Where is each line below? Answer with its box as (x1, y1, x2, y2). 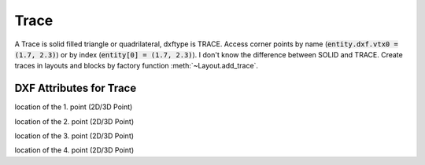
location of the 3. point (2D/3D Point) (14, 131, 134, 141)
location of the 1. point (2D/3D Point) (14, 102, 133, 112)
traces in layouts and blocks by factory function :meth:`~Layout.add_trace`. (14, 61, 259, 71)
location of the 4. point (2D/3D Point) (14, 145, 135, 155)
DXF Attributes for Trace (14, 82, 137, 95)
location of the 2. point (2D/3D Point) (14, 116, 135, 126)
